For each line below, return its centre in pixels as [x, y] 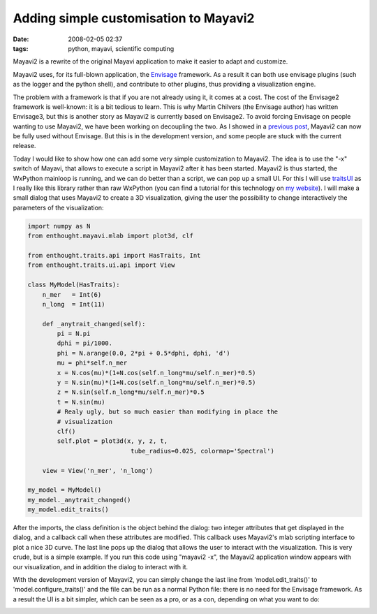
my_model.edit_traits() [68, 510]
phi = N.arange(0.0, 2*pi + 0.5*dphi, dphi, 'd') [143, 353]
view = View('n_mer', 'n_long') [98, 470]
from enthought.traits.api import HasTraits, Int [114, 255]
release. [24, 146]
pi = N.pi [74, 334]
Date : [21, 39]
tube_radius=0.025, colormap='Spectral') [202, 451]
